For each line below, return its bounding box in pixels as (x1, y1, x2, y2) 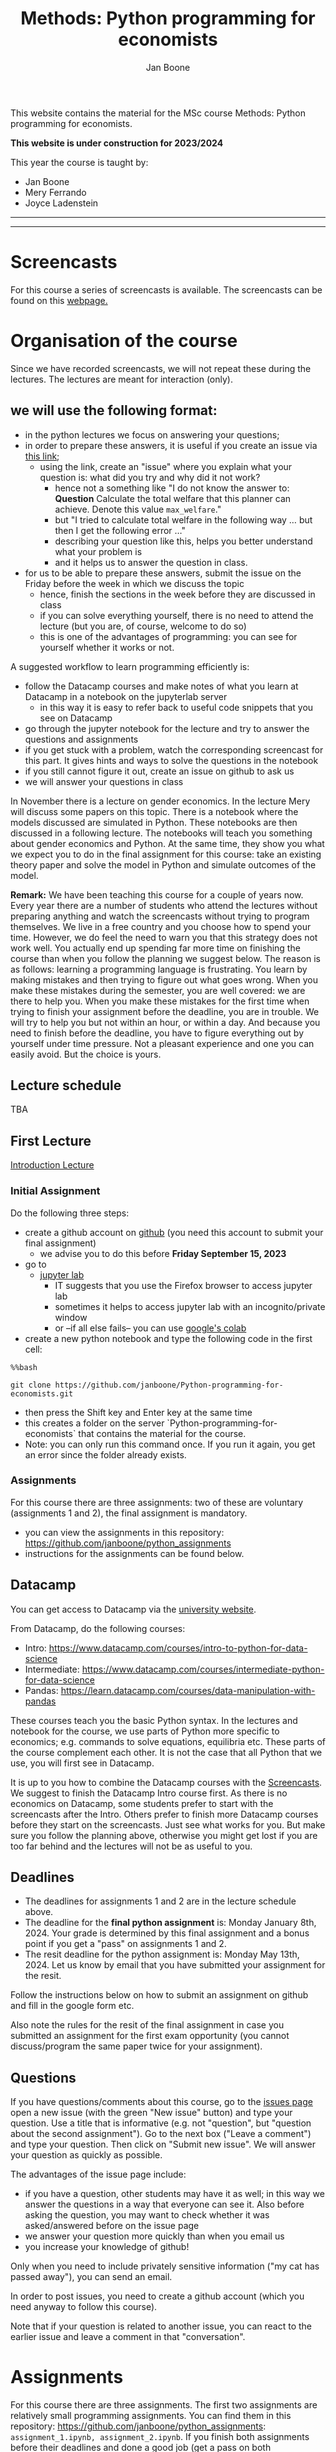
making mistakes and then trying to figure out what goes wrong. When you (10, 973, 318, 986)
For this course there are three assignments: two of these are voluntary (10, 1496, 304, 1508)
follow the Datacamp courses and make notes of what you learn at (24, 680, 299, 692)
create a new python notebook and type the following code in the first (24, 1332, 313, 1344)
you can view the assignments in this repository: (24, 1526, 225, 1538)
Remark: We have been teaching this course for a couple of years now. (10, 888, 304, 901)
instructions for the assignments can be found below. (24, 1547, 245, 1559)
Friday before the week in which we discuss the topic (24, 577, 245, 589)
